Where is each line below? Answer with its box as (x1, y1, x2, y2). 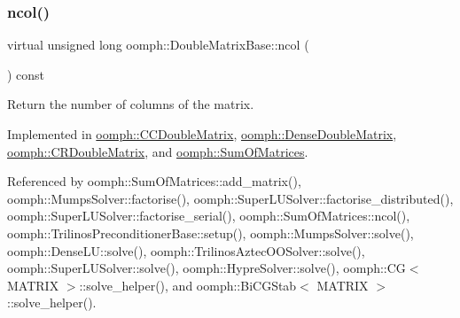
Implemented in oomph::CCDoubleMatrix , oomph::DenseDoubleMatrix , (7, 125, 397, 143)
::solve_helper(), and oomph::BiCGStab (79, 275, 297, 294)
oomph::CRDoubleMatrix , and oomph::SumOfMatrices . (7, 142, 308, 160)
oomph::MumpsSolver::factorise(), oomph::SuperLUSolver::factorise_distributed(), (7, 189, 454, 207)
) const (7, 65, 45, 83)
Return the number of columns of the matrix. (7, 95, 254, 113)
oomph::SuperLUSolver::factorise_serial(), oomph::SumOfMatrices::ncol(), (7, 206, 410, 225)
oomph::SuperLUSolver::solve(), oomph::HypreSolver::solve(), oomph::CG (7, 259, 406, 277)
